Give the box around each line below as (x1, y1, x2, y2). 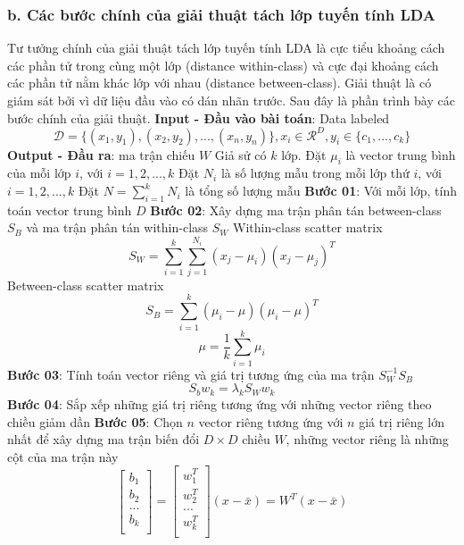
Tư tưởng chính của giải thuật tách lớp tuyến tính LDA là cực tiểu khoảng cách (7, 38, 445, 57)
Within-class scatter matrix (233, 218, 383, 237)
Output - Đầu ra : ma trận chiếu (7, 145, 195, 163)
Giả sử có (214, 145, 267, 163)
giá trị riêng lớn (359, 412, 444, 431)
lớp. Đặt (281, 145, 327, 163)
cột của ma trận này (7, 447, 119, 465)
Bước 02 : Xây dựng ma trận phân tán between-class (150, 200, 442, 219)
